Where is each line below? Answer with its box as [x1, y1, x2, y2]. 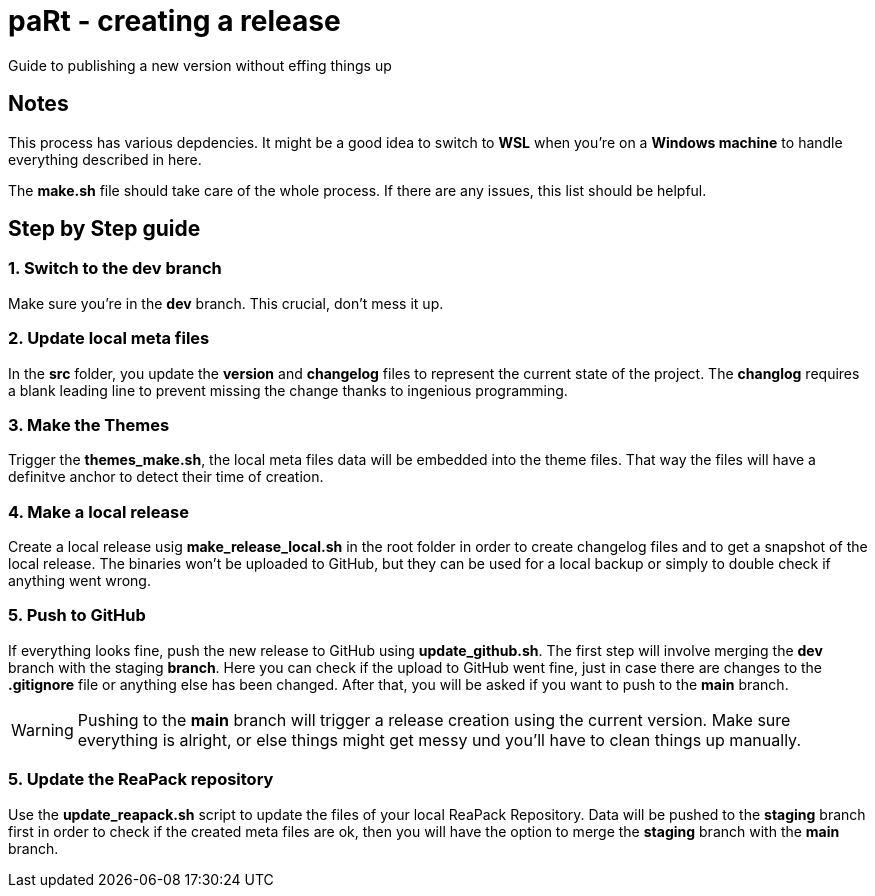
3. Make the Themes [8, 414, 170, 435]
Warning [11, 719, 74, 740]
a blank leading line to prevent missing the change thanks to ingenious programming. [8, 381, 568, 399]
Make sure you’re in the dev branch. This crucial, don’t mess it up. [8, 294, 444, 312]
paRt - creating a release [8, 4, 341, 38]
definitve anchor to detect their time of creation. [8, 468, 324, 486]
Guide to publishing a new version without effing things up [8, 56, 392, 74]
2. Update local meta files [8, 328, 210, 349]
